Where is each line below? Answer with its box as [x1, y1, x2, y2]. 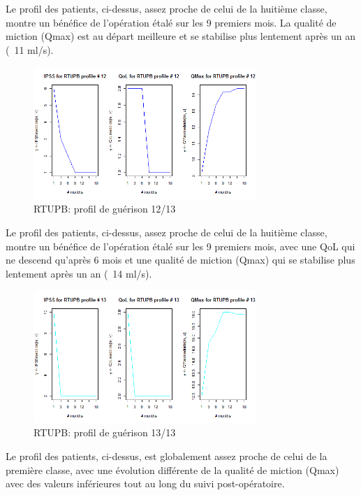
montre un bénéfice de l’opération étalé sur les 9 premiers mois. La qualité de [6, 15, 337, 29]
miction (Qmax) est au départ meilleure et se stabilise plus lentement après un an [6, 29, 356, 43]
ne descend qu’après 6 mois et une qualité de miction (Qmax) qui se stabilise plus [6, 252, 355, 267]
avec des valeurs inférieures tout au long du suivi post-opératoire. [6, 476, 285, 491]
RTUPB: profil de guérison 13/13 [34, 425, 176, 440]
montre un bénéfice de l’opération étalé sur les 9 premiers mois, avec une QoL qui [6, 238, 355, 253]
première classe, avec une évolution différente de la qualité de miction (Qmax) [6, 462, 339, 477]
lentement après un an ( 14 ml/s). [6, 266, 152, 280]
